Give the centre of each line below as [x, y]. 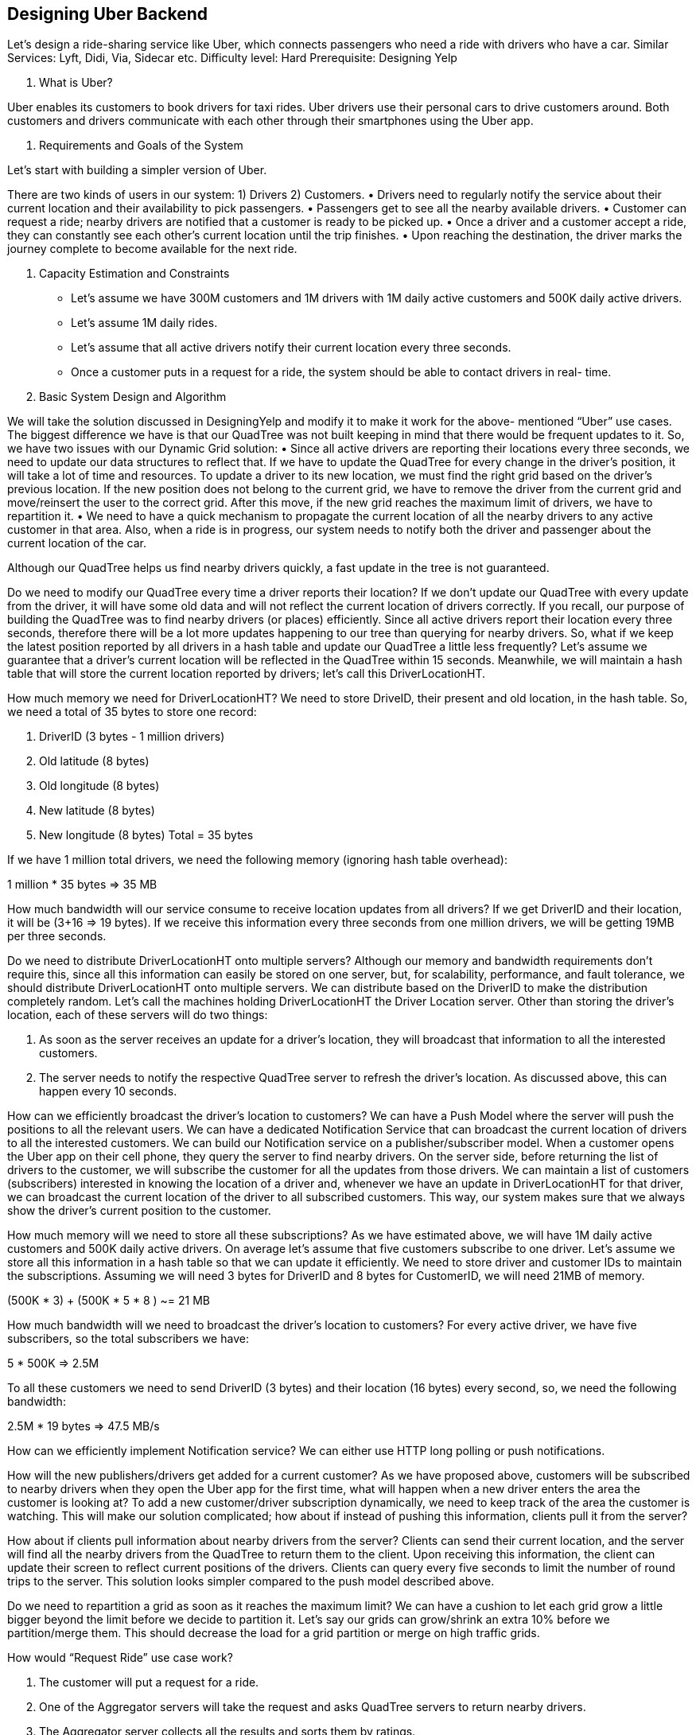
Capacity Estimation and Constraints [134, 274]
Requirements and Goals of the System [141, 146]
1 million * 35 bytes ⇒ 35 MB [82, 885]
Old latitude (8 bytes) [94, 761]
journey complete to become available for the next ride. [152, 249]
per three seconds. [57, 936]
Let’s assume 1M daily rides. [144, 323]
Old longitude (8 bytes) [99, 786]
